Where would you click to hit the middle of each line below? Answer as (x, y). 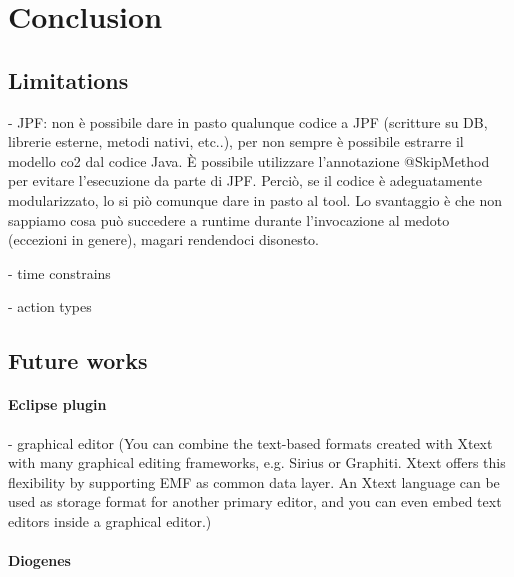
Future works (78, 360)
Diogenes (39, 560)
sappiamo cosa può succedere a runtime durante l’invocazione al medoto (229, 219)
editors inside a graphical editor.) (110, 520)
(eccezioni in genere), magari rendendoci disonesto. (163, 239)
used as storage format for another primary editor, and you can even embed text (255, 501)
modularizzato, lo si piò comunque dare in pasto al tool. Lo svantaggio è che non (255, 199)
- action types (50, 306)
